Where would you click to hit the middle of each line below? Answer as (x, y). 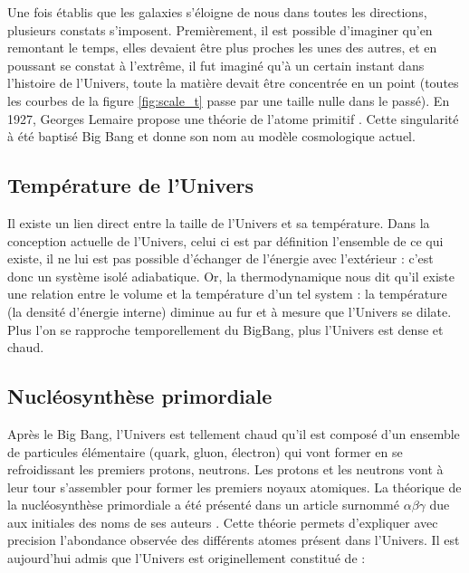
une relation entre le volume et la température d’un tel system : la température (227, 294)
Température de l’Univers (130, 185)
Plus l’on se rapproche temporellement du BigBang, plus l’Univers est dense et (225, 329)
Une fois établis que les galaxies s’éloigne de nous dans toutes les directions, (217, 12)
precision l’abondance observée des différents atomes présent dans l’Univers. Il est (234, 540)
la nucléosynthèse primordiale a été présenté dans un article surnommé (203, 505)
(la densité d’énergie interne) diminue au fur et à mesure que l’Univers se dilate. (230, 311)
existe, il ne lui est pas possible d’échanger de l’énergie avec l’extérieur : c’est (220, 258)
